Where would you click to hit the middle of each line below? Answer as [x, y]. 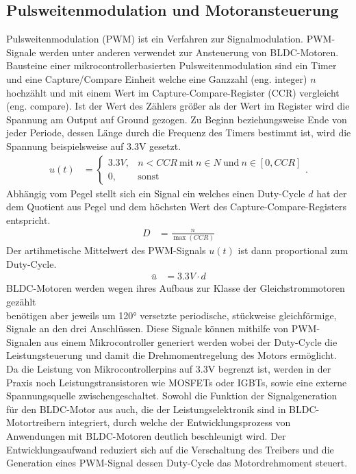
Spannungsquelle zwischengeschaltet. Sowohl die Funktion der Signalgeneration [172, 396]
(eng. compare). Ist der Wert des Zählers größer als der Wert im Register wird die [178, 106]
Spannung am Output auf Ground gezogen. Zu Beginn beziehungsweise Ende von [177, 119]
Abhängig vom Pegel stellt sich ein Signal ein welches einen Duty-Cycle [156, 193]
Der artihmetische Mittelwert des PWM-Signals [106, 250]
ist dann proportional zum [293, 250]
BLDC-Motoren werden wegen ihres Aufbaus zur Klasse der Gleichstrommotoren [176, 288]
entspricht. [28, 220]
